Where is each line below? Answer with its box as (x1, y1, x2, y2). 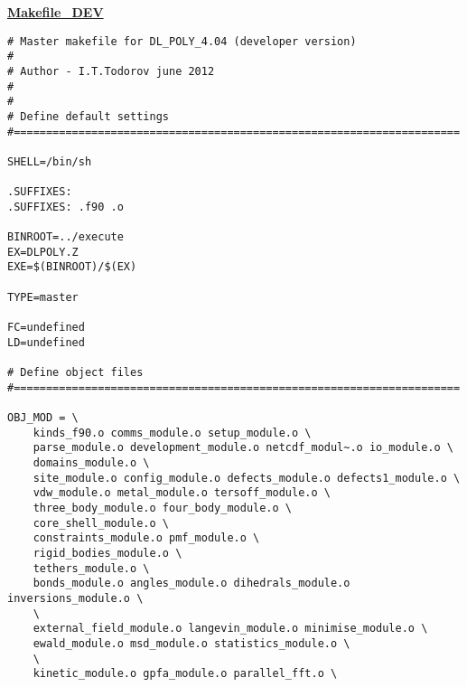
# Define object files (7, 366, 144, 380)
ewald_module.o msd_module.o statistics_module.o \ (33, 636, 350, 650)
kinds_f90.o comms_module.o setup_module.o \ (33, 426, 312, 439)
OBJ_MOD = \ (7, 411, 79, 424)
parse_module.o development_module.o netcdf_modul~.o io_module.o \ (33, 441, 453, 455)
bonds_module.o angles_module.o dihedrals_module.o (33, 577, 350, 590)
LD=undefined (7, 335, 85, 349)
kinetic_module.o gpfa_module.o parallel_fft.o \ (33, 667, 338, 681)
